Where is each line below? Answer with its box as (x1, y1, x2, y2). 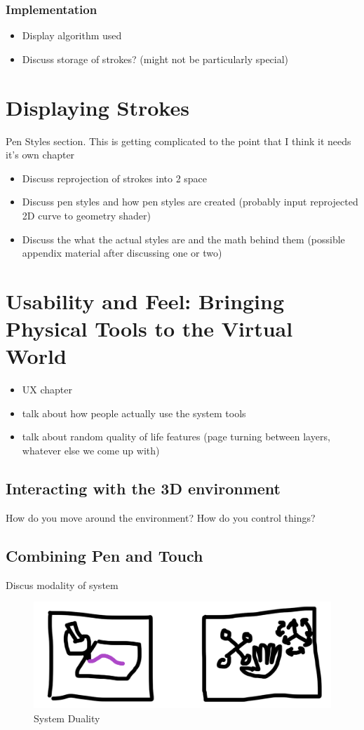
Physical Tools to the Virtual (6, 314, 293, 343)
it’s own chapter (6, 147, 75, 162)
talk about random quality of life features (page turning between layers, (22, 429, 330, 444)
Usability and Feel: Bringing (6, 286, 285, 315)
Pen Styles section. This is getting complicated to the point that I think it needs (6, 133, 351, 148)
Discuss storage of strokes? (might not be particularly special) (22, 51, 289, 66)
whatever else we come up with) (22, 442, 160, 457)
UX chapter (22, 382, 73, 397)
